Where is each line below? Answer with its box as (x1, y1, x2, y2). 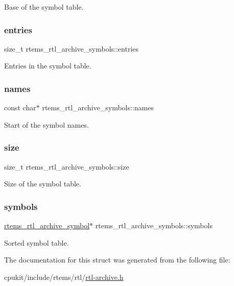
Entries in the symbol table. (4, 60, 91, 71)
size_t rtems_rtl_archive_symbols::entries (4, 43, 139, 54)
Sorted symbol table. (4, 237, 69, 248)
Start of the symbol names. (4, 119, 89, 130)
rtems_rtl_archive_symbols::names (42, 102, 154, 113)
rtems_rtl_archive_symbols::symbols (95, 220, 213, 231)
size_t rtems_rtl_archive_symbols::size (4, 161, 129, 172)
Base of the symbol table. (4, 2, 84, 12)
